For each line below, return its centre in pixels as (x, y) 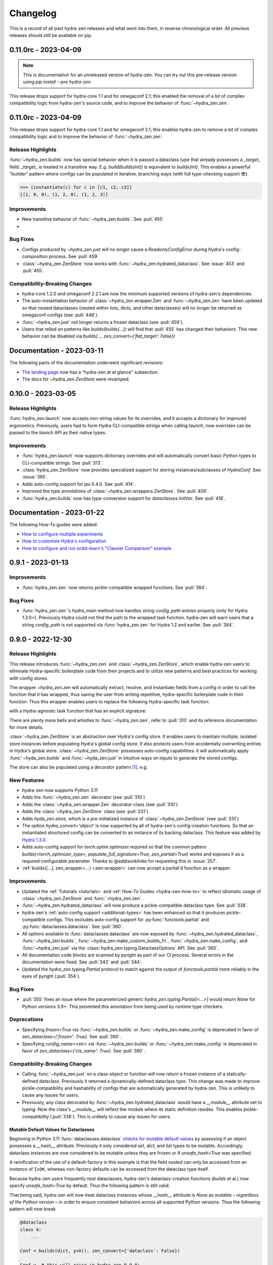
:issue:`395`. (35, 477)
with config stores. (29, 678)
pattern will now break (33, 1209)
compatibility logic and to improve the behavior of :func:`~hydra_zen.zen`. (86, 137)
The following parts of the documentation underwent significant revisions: (86, 363)
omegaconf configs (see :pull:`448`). (60, 315)
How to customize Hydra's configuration (64, 541)
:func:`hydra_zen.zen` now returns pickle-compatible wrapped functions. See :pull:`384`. (115, 587)
